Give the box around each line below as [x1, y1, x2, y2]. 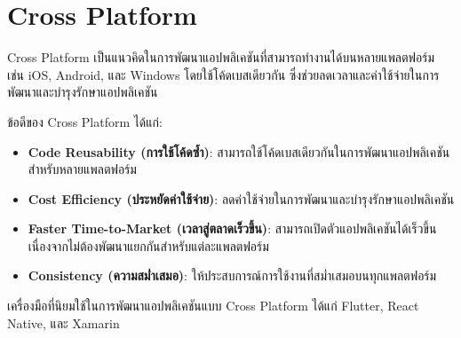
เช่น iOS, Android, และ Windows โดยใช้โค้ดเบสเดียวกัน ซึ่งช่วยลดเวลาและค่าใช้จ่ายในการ [7, 65, 440, 83]
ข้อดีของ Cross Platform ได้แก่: [7, 112, 163, 130]
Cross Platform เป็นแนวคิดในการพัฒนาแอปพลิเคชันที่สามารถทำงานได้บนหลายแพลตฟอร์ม [7, 48, 435, 67]
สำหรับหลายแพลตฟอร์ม [28, 160, 137, 178]
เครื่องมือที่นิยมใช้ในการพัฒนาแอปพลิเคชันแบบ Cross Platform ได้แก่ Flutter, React [7, 296, 419, 315]
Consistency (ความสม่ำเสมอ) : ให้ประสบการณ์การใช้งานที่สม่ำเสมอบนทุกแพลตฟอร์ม [28, 266, 437, 285]
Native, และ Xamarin [7, 313, 120, 332]
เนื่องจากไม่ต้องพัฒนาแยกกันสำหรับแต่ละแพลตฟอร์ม [28, 236, 269, 255]
